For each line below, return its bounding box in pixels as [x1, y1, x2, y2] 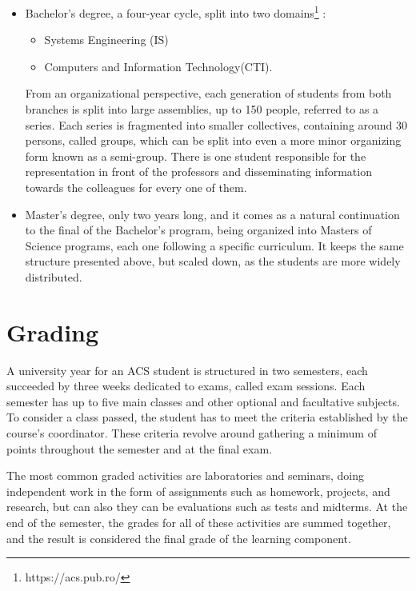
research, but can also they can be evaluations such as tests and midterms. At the [6, 498, 408, 515]
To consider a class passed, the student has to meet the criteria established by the [6, 409, 408, 425]
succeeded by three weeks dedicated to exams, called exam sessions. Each [6, 377, 366, 394]
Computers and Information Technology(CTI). [44, 58, 273, 74]
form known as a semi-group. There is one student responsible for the [25, 147, 366, 164]
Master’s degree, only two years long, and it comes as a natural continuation [25, 206, 400, 222]
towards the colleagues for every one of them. [25, 179, 247, 195]
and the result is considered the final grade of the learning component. [6, 529, 351, 546]
